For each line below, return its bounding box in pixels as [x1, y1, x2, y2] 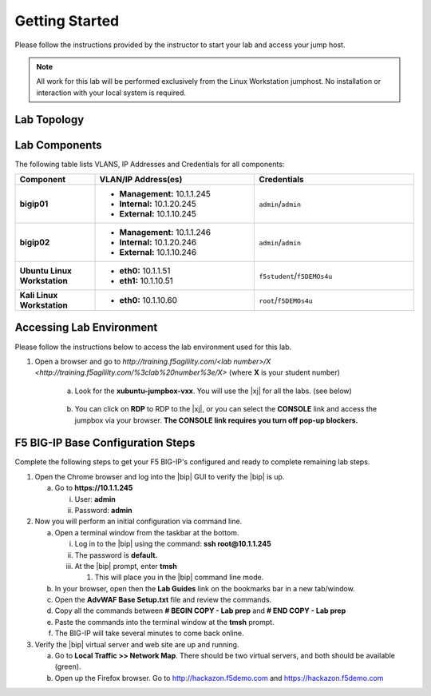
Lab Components [14, 138, 102, 152]
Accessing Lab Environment [14, 320, 158, 335]
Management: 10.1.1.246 [119, 227, 212, 238]
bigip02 [19, 237, 50, 248]
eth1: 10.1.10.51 [119, 276, 173, 287]
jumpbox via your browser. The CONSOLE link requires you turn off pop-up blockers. [74, 416, 358, 425]
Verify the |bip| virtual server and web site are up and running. [34, 639, 239, 649]
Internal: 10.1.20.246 [119, 237, 197, 248]
